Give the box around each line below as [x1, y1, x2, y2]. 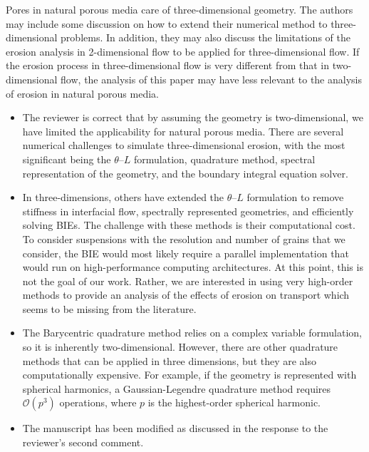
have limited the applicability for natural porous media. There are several [22, 123, 344, 138]
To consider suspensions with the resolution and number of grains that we [22, 231, 345, 246]
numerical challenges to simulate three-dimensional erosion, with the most [22, 138, 345, 153]
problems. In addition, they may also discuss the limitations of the [61, 30, 350, 45]
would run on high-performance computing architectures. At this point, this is [22, 260, 363, 274]
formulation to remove [246, 190, 344, 205]
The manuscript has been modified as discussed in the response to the [22, 421, 328, 436]
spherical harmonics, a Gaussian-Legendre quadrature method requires [22, 381, 331, 396]
